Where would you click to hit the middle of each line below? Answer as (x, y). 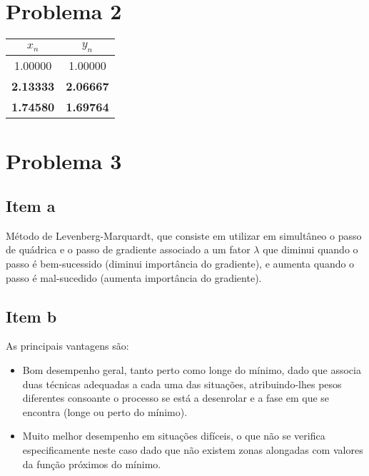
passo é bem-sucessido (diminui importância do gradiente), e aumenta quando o (180, 264)
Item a (31, 206)
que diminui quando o (310, 249)
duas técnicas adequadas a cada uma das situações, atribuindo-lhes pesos (182, 384)
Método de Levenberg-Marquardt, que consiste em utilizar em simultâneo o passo (184, 235)
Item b (31, 316)
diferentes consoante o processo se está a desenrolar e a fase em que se (176, 398)
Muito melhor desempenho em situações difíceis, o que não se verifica (174, 436)
